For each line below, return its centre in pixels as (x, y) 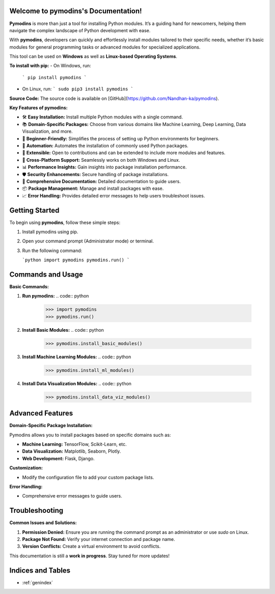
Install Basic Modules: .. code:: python (63, 330)
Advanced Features (41, 413)
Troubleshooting (36, 511)
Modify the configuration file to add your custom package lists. (88, 477)
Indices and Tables (40, 570)
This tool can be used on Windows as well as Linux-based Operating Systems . (93, 57)
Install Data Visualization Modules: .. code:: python (77, 383)
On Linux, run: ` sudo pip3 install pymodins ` (78, 89)
